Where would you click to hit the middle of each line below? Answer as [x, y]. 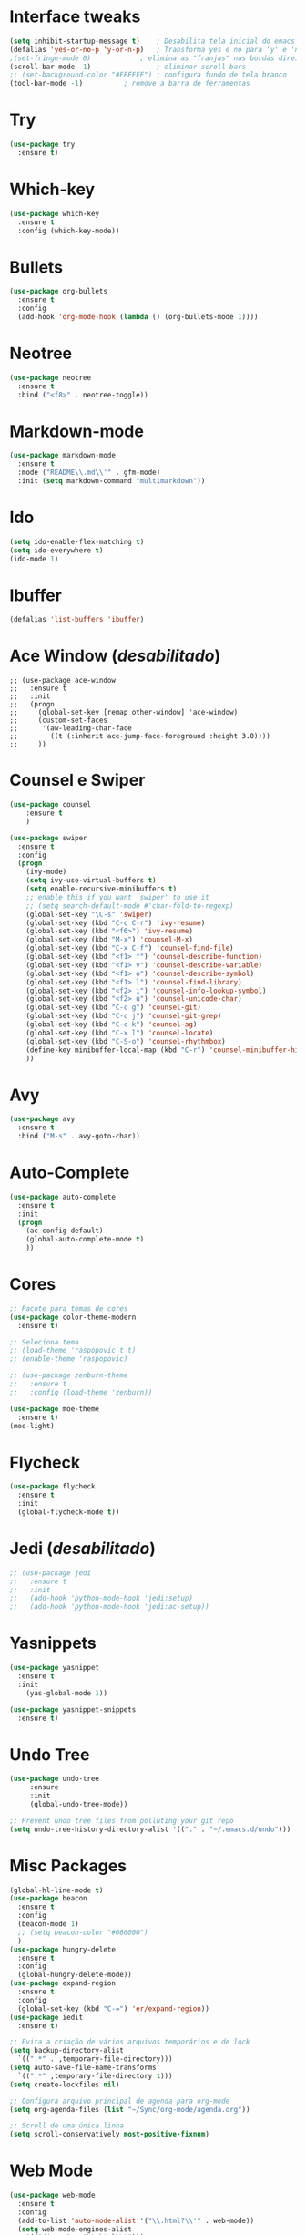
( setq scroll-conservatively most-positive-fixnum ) [109, 2135]
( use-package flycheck [52, 1487]
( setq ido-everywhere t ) [56, 550]
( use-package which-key [55, 213]
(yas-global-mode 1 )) [66, 1693]
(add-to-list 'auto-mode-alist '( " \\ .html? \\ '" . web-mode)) [136, 2220]
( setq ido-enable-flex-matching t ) [77, 541]
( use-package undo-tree [55, 1779]
